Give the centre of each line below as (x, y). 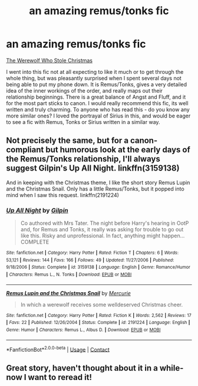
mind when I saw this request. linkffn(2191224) (63, 195)
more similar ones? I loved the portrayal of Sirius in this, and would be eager (98, 116)
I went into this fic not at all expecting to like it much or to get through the (95, 71)
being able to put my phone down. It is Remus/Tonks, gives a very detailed (97, 84)
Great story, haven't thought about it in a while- (95, 368)
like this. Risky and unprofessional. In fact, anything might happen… (103, 236)
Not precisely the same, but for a (67, 141)
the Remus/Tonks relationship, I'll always (83, 159)
